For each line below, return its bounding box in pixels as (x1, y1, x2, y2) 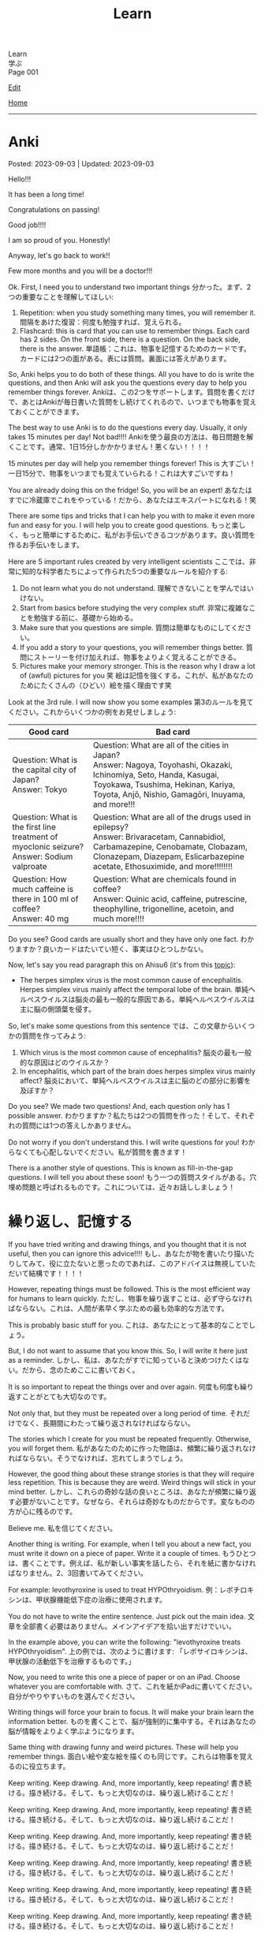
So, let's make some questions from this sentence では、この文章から (8, 1021, 235, 1031)
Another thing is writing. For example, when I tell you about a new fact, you (8, 1539, 252, 1549)
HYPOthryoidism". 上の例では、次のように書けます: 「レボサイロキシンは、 (8, 1647, 252, 1656)
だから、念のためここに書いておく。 (21, 1365, 140, 1375)
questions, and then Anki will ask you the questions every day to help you (8, 378, 247, 387)
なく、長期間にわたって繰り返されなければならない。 (21, 1419, 195, 1428)
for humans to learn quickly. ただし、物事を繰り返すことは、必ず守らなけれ (8, 1294, 253, 1304)
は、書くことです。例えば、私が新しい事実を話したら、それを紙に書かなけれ (8, 1558, 256, 1568)
